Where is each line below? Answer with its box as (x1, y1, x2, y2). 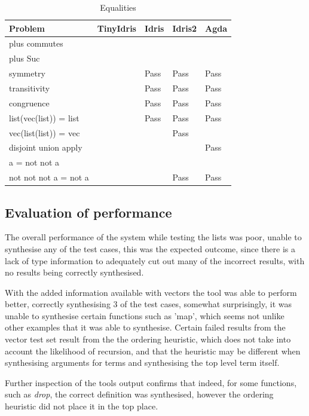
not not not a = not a (9, 171, 89, 183)
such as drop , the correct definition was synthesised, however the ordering (5, 388, 274, 400)
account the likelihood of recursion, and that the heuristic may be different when (5, 344, 301, 357)
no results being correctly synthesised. (5, 266, 144, 279)
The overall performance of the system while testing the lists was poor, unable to (5, 231, 302, 243)
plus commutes (9, 37, 63, 50)
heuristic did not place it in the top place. (5, 400, 158, 412)
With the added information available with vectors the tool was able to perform (5, 286, 297, 298)
